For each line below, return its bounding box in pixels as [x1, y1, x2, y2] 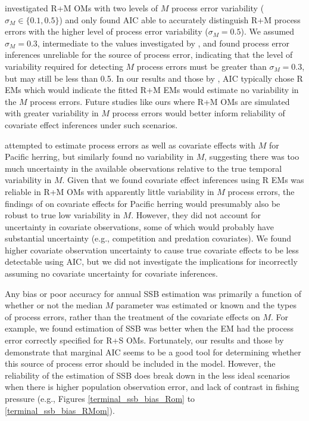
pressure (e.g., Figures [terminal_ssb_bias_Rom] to [5, 392, 195, 404]
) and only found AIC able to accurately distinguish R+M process [59, 13, 301, 26]
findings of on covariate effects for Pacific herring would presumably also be [5, 197, 280, 209]
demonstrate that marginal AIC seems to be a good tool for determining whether [5, 345, 301, 358]
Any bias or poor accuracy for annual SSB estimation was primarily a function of [5, 287, 302, 299]
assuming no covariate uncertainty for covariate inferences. [5, 267, 218, 280]
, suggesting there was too [204, 150, 299, 163]
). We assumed [241, 25, 295, 38]
